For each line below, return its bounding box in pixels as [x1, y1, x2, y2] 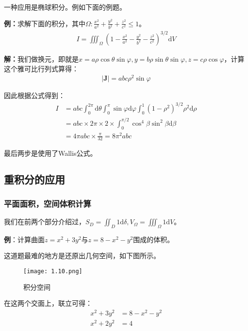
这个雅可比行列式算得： [4, 63, 79, 73]
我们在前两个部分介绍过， [4, 216, 85, 227]
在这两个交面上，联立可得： [4, 298, 92, 308]
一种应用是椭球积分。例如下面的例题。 [4, 2, 126, 12]
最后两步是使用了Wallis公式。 [4, 148, 97, 158]
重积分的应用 [4, 172, 65, 187]
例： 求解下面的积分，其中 [4, 18, 85, 28]
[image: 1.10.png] [23, 268, 83, 275]
